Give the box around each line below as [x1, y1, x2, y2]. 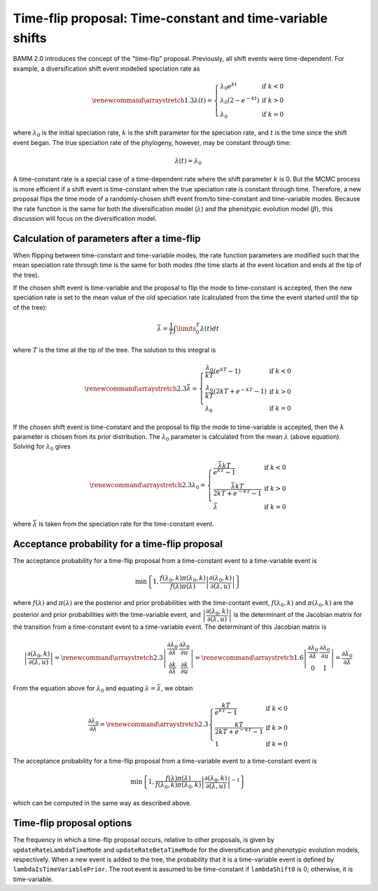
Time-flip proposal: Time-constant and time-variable [13, 11, 328, 26]
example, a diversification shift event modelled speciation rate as [13, 64, 200, 73]
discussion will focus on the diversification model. [13, 214, 157, 222]
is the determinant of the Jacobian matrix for [233, 611, 363, 619]
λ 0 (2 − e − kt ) [220, 95, 260, 106]
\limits [176, 325, 196, 332]
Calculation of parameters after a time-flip [13, 232, 201, 245]
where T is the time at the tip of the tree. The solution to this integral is [13, 346, 216, 354]
